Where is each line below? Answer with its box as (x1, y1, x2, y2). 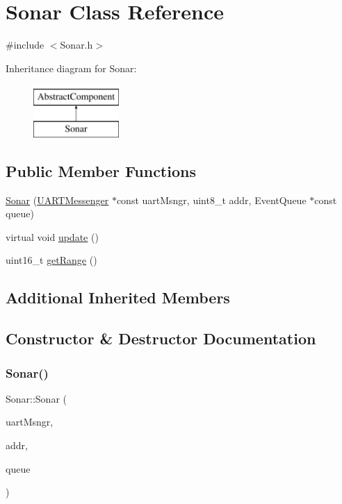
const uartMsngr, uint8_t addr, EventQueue (116, 192, 307, 207)
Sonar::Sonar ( (6, 391, 67, 405)
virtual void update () (6, 229, 99, 244)
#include (6, 37, 44, 52)
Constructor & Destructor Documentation (6, 328, 316, 349)
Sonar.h (60, 37, 93, 52)
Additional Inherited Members (6, 287, 230, 308)
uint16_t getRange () (6, 253, 97, 267)
